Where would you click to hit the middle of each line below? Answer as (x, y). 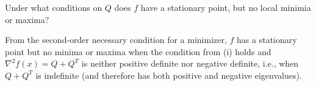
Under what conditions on (54, 7)
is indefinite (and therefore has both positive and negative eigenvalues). (169, 75)
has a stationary (267, 40)
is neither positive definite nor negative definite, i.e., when (190, 63)
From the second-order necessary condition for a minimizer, (116, 40)
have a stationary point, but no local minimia (226, 7)
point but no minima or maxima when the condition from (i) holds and (138, 51)
